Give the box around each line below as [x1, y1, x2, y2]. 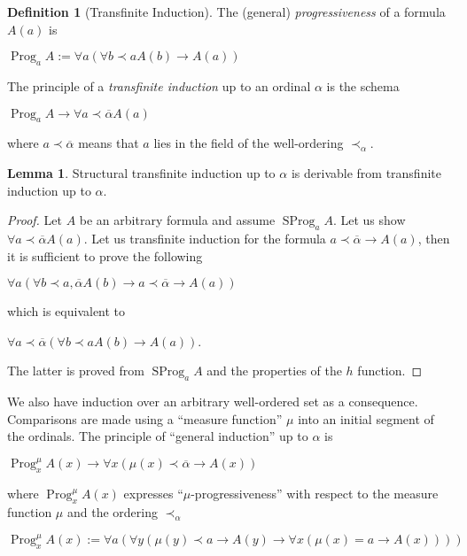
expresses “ [123, 484, 183, 503]
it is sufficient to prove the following [7, 246, 203, 265]
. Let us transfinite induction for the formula [83, 228, 326, 247]
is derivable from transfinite [291, 163, 441, 181]
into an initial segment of [298, 409, 434, 428]
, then [417, 228, 450, 247]
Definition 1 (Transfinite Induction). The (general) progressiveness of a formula [7, 3, 446, 20]
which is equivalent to [7, 302, 126, 320]
